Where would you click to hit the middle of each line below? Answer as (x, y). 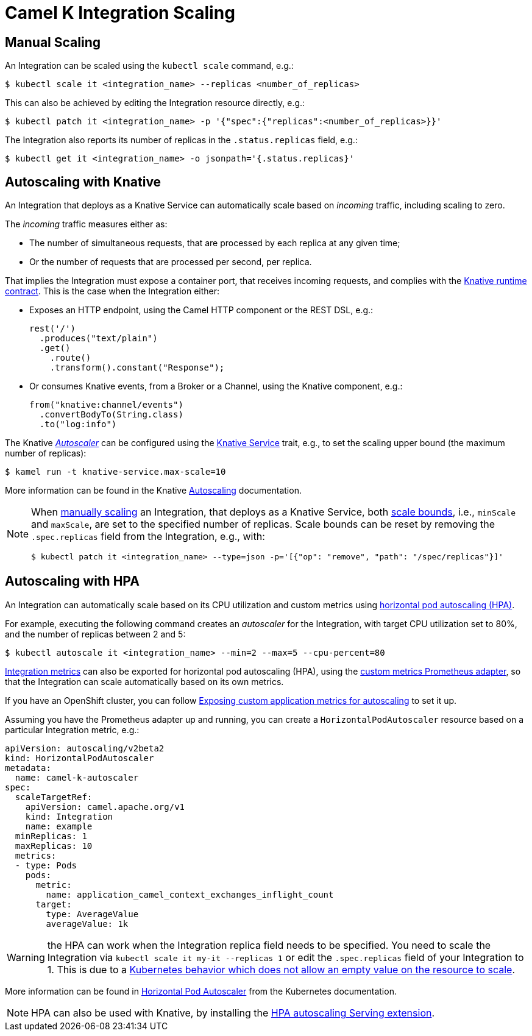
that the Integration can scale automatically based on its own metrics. (144, 681)
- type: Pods (46, 865)
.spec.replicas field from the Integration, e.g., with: (148, 537)
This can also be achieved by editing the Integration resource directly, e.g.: (155, 103)
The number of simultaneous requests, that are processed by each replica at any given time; (215, 243)
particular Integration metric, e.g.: (72, 729)
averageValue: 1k (87, 924)
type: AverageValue (92, 914)
